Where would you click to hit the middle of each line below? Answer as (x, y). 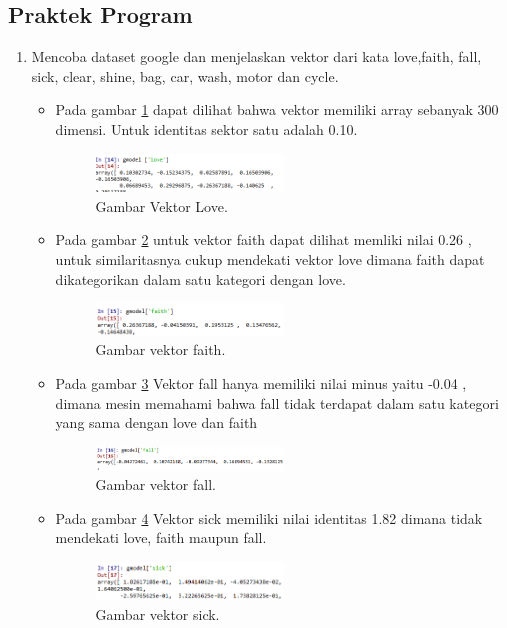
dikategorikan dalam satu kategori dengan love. (200, 278)
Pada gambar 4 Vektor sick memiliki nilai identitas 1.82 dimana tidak (269, 517)
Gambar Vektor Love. (161, 205)
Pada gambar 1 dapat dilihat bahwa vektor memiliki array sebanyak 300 (277, 109)
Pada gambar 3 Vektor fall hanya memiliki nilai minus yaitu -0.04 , (261, 382)
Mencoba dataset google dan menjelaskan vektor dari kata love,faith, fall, (256, 56)
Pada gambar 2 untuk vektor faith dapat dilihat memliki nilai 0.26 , (263, 239)
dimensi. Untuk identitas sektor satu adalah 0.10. (206, 128)
